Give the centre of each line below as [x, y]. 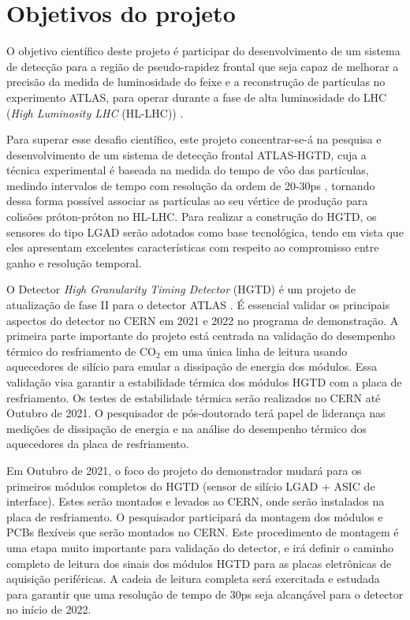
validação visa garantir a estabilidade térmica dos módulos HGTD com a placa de [204, 382]
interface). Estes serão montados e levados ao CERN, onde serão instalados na [196, 501]
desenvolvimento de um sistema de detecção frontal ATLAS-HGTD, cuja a [186, 154]
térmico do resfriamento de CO [81, 351]
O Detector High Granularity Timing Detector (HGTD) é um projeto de [181, 289]
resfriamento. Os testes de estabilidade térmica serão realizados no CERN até [194, 397]
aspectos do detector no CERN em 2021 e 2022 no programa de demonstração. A [203, 320]
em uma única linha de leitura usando [256, 351]
